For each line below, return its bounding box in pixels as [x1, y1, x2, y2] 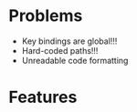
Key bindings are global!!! [21, 36, 118, 46]
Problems [8, 5, 83, 26]
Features [8, 87, 78, 107]
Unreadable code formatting [21, 55, 129, 66]
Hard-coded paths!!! [21, 45, 99, 56]
